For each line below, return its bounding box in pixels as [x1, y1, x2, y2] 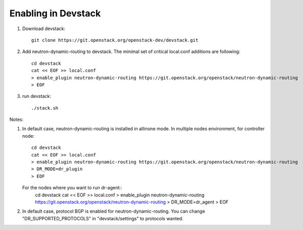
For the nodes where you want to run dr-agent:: [22, 185, 123, 191]
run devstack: [22, 93, 51, 99]
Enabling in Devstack [9, 8, 101, 19]
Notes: [9, 116, 24, 122]
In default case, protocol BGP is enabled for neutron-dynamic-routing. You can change [22, 208, 205, 214]
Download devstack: [22, 25, 66, 32]
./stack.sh [31, 105, 59, 111]
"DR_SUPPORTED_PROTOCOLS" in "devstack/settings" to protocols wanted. [22, 215, 183, 221]
